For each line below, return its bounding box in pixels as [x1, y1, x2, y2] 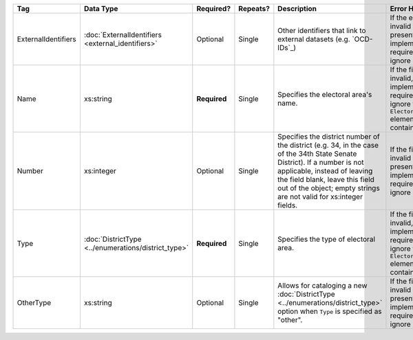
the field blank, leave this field [277, 175, 375, 184]
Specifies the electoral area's [277, 89, 372, 99]
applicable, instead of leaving [277, 166, 373, 175]
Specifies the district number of [277, 132, 380, 141]
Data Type [83, 4, 118, 13]
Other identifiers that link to [277, 26, 366, 35]
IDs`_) [277, 43, 296, 52]
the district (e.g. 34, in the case [277, 141, 379, 150]
